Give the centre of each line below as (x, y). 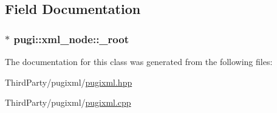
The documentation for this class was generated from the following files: (139, 61)
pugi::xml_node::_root (71, 39)
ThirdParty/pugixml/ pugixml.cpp (68, 102)
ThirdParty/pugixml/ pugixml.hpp (69, 82)
